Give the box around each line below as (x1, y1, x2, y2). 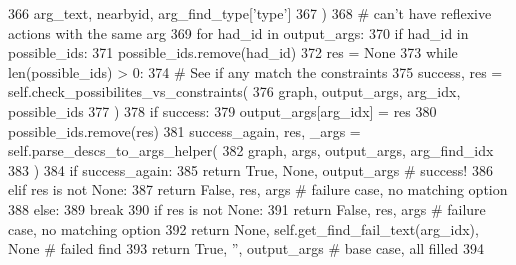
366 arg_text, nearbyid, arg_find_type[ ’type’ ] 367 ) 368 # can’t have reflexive (8, 3, 492, 23)
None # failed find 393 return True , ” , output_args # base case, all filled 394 (8, 238, 485, 259)
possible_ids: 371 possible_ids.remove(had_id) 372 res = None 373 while (8, 42, 458, 63)
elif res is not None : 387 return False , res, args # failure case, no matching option (8, 179, 508, 200)
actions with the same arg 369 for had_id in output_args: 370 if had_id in (8, 22, 469, 43)
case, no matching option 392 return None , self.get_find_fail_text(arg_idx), (8, 218, 479, 239)
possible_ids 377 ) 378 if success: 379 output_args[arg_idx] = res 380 (8, 100, 437, 121)
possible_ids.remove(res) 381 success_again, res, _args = (8, 120, 361, 141)
